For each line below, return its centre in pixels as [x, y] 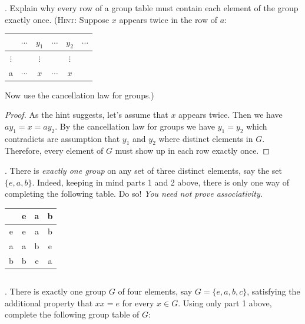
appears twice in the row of [168, 19]
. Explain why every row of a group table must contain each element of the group [152, 8]
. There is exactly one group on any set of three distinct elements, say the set [143, 171]
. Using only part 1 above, [225, 302]
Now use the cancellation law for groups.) [79, 95]
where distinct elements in [206, 138]
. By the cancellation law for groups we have [135, 126]
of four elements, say [155, 291]
